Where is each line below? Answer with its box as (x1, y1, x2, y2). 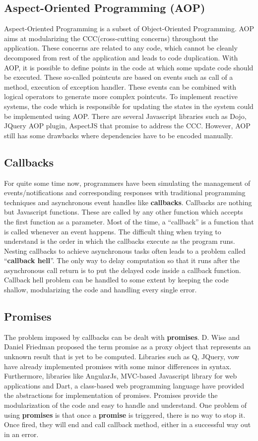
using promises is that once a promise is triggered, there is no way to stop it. (4, 409, 246, 420)
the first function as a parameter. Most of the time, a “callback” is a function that (4, 216, 254, 226)
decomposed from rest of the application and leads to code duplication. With (4, 52, 238, 62)
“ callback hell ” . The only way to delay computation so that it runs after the (4, 255, 240, 266)
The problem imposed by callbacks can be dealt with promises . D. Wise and (4, 331, 240, 342)
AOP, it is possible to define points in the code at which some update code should (4, 62, 254, 72)
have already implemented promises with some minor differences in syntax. (4, 361, 232, 371)
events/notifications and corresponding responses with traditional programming (4, 187, 246, 198)
